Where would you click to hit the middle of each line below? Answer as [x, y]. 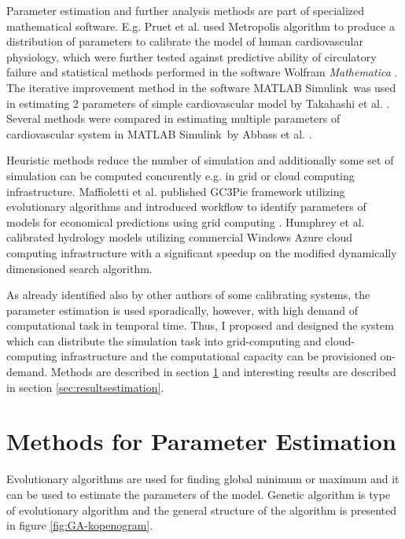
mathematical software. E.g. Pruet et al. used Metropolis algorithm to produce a [201, 26]
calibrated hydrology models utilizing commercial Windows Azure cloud [180, 237]
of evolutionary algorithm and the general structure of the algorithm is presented [201, 509]
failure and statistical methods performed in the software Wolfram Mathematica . [202, 72]
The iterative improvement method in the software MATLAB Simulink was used [201, 87]
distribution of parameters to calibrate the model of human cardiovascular [185, 41]
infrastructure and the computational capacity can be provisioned [219, 356]
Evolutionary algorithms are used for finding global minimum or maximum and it [203, 479]
